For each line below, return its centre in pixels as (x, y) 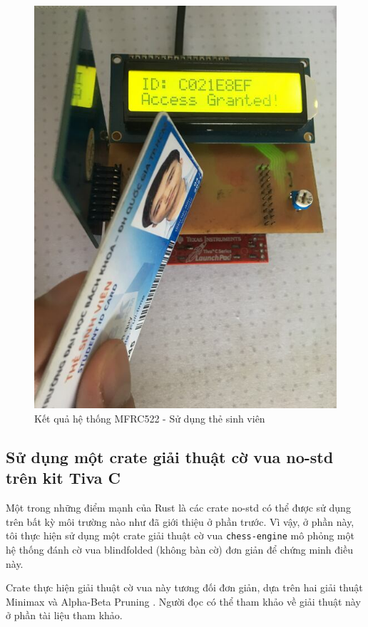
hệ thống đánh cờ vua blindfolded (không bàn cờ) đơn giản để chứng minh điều (179, 549)
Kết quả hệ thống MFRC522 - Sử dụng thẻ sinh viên (150, 418)
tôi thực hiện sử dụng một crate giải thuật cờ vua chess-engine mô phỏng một (180, 535)
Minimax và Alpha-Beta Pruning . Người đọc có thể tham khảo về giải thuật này (183, 601)
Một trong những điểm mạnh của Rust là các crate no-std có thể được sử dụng (178, 508)
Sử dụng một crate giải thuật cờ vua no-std (170, 456)
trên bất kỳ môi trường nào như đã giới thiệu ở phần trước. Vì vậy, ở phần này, (180, 521)
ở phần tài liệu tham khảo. (64, 615)
